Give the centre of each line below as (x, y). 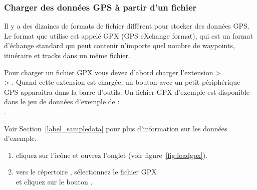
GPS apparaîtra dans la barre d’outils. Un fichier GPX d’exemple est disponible (127, 91)
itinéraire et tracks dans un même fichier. (67, 55)
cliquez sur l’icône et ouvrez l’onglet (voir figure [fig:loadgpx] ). (111, 155)
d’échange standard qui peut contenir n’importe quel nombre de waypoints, (119, 45)
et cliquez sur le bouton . (54, 181)
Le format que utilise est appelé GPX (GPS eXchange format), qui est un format (128, 35)
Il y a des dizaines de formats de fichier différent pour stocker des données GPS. (127, 26)
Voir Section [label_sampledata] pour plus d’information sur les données (116, 128)
